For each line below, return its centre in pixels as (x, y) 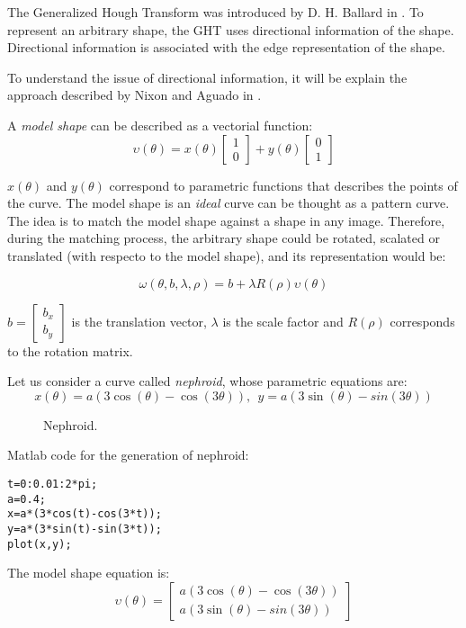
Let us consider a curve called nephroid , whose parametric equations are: (207, 381)
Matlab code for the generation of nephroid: (128, 455)
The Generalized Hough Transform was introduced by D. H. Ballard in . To (215, 12)
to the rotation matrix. (70, 350)
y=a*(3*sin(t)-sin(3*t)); (85, 529)
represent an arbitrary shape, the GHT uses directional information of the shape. (231, 29)
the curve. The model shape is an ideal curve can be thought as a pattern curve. (229, 203)
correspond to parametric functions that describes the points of (283, 185)
